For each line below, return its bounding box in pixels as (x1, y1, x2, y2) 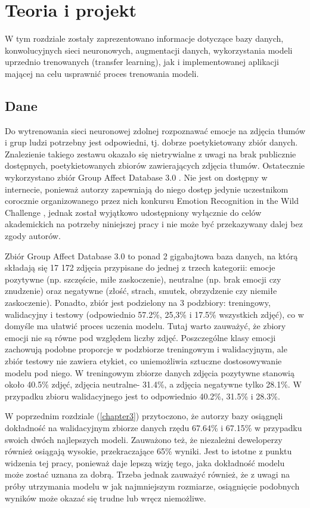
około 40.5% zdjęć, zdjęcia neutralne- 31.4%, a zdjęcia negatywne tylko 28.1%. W (5, 378, 302, 391)
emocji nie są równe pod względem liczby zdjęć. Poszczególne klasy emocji (5, 331, 276, 343)
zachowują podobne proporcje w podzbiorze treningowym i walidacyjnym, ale (5, 343, 287, 355)
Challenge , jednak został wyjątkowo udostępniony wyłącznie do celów (5, 206, 262, 218)
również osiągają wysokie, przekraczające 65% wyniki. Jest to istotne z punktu (5, 445, 292, 457)
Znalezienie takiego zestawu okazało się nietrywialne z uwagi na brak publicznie (5, 147, 296, 160)
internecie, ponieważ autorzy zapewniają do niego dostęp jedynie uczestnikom (5, 182, 289, 195)
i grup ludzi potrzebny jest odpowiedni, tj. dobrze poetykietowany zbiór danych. (5, 136, 298, 148)
